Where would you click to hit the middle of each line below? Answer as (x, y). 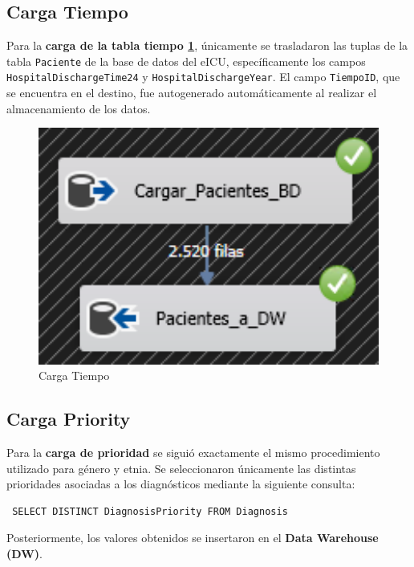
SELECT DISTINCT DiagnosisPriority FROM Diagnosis (150, 511)
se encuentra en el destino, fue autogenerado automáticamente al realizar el (192, 93)
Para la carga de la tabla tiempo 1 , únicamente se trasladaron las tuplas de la (207, 45)
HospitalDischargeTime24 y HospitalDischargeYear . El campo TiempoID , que (203, 77)
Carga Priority (69, 419)
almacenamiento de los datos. (79, 108)
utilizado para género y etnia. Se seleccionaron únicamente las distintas (181, 468)
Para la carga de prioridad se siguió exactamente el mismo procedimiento (193, 453)
